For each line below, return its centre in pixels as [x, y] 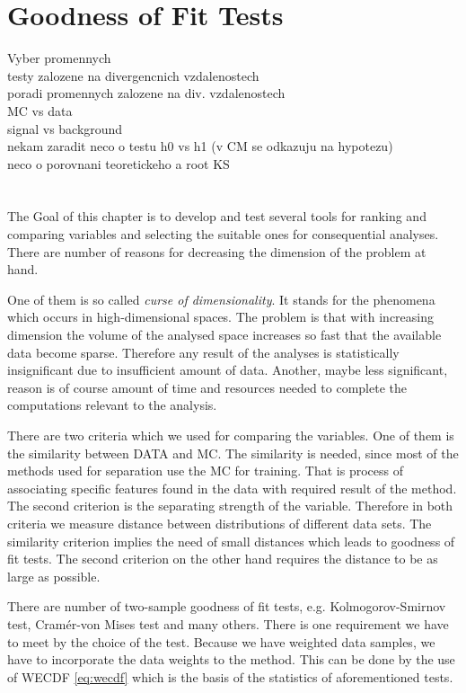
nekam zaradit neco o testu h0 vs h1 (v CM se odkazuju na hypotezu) [200, 146]
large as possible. [54, 576]
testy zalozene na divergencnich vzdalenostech [133, 75]
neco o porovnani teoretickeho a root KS [119, 163]
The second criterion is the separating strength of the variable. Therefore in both [230, 506]
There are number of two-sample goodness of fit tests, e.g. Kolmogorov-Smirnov [227, 606]
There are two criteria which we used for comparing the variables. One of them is [231, 435]
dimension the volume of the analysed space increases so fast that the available [224, 335]
